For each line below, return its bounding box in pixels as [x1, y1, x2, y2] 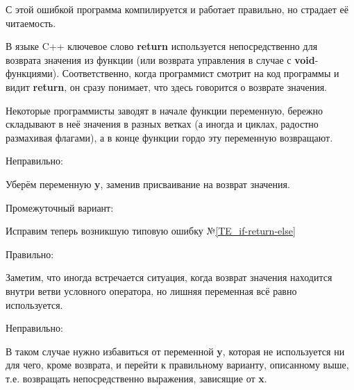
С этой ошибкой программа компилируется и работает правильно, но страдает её [6, 2, 348, 16]
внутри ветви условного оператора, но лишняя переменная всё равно [6, 283, 297, 298]
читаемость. [6, 15, 56, 30]
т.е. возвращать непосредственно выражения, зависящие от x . [6, 371, 267, 385]
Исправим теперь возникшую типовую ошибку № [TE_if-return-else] [6, 223, 296, 238]
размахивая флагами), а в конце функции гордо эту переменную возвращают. [6, 130, 333, 144]
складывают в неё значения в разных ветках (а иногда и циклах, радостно [6, 117, 319, 131]
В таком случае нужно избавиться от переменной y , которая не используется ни [6, 344, 345, 358]
